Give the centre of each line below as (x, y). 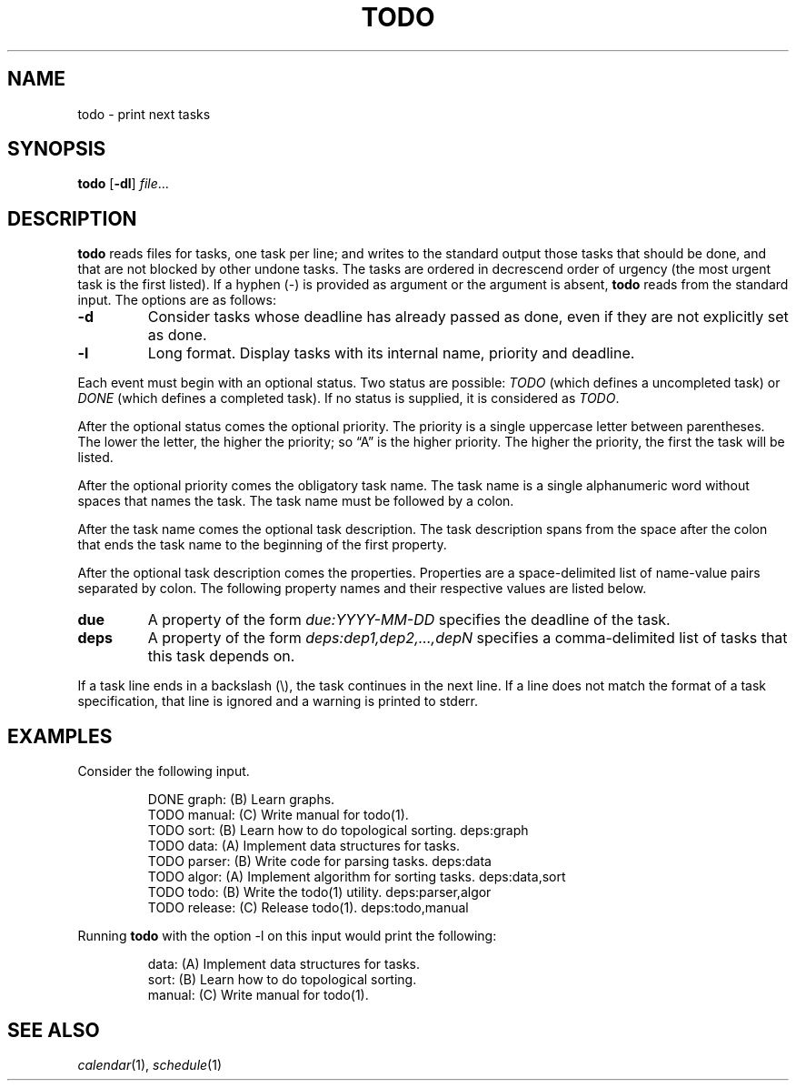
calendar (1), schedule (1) (150, 1064)
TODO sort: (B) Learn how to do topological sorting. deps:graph (338, 831)
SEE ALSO (54, 1030)
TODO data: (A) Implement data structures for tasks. (304, 846)
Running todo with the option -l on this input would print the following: (287, 936)
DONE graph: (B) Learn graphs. (241, 800)
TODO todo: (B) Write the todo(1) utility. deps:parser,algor (319, 892)
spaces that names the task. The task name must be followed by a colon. (296, 501)
